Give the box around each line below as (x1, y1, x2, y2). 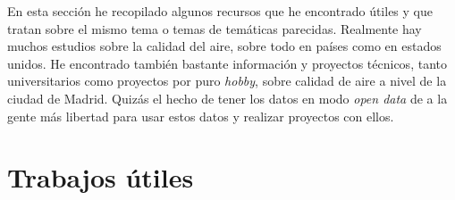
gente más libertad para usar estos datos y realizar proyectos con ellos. (7, 106, 394, 125)
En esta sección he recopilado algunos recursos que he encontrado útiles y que (7, 2, 433, 20)
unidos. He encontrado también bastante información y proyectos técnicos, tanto (7, 54, 447, 72)
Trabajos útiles (7, 159, 194, 196)
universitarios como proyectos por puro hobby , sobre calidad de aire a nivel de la (7, 71, 447, 90)
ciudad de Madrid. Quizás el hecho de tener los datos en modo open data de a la (7, 88, 448, 107)
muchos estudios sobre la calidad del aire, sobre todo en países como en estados (7, 37, 442, 55)
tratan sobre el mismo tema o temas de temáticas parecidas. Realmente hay (7, 19, 422, 37)
